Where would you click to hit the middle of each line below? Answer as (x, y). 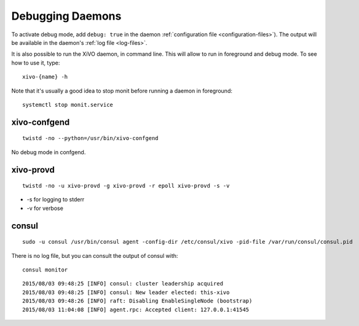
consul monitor (45, 270)
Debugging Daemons (66, 16)
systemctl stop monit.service (68, 105)
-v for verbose (45, 208)
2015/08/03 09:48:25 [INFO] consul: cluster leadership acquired (123, 284)
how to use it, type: (36, 63)
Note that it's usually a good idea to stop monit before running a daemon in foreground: (122, 91)
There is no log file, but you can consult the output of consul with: (95, 255)
